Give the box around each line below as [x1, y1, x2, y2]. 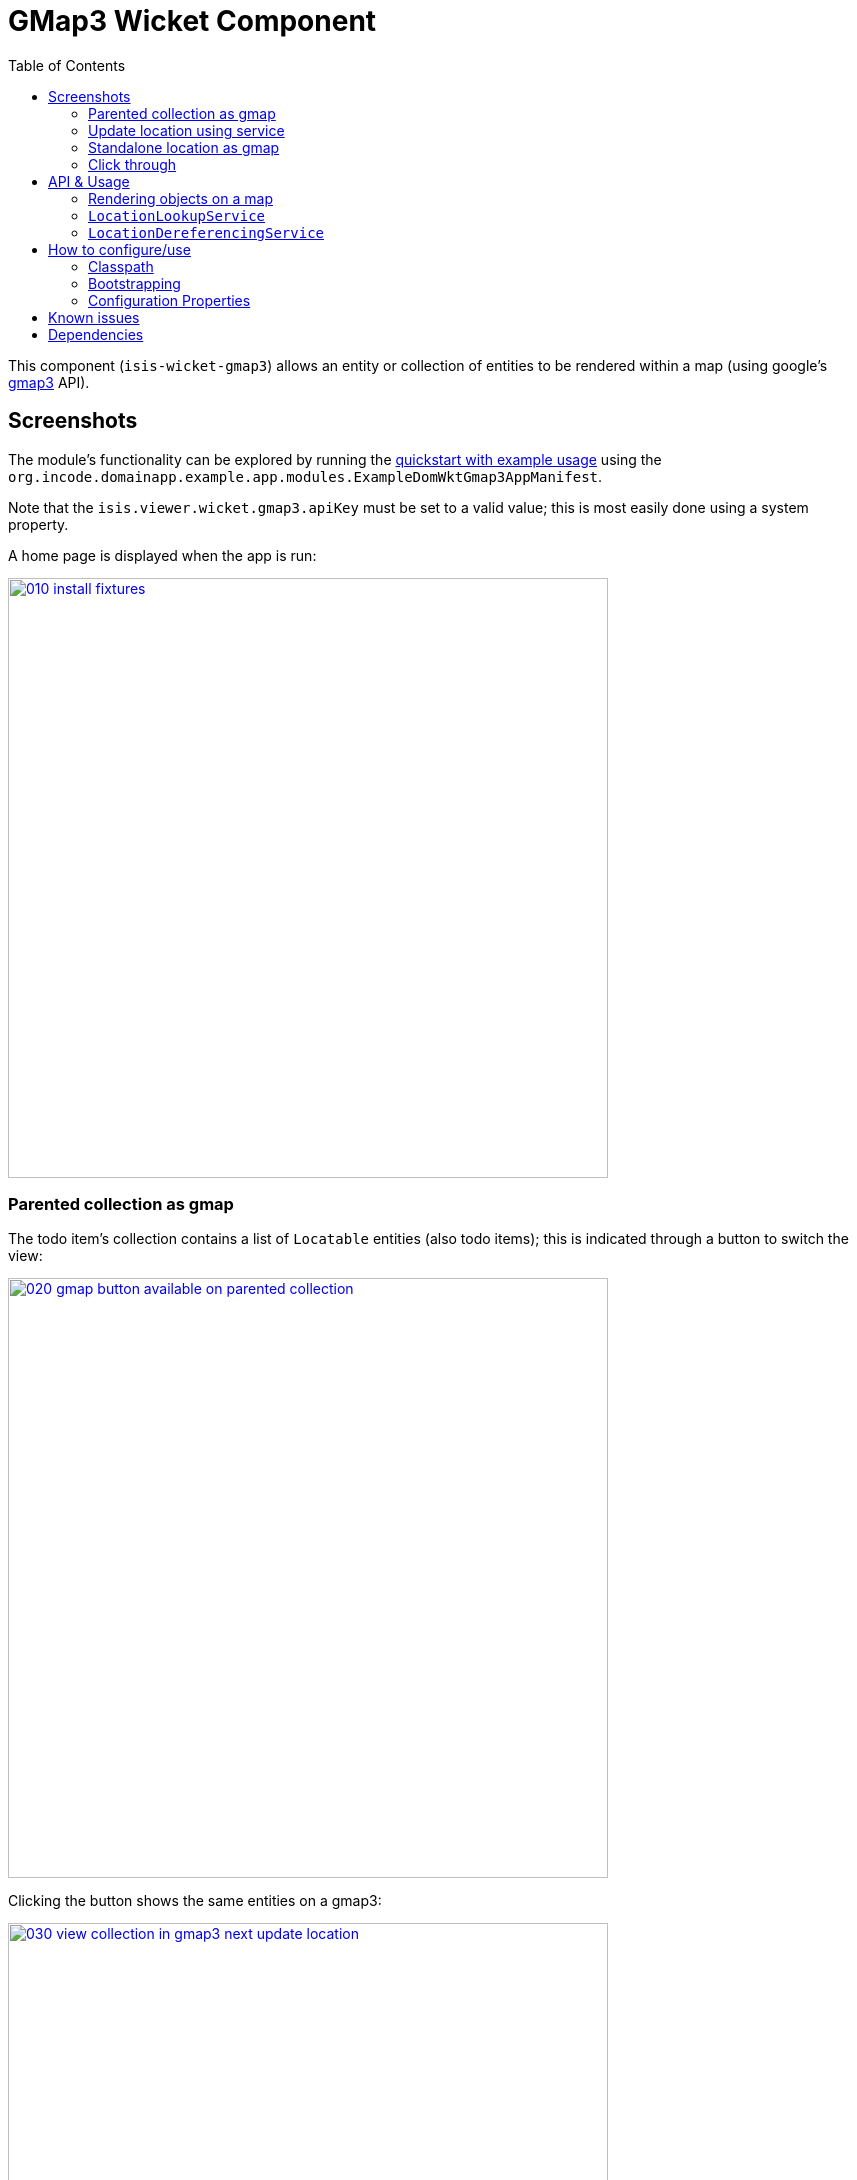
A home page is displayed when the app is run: [8, 546, 317, 564]
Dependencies [48, 325, 144, 343]
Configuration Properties [88, 291, 251, 309]
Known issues [48, 308, 140, 326]
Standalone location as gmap [88, 138, 280, 156]
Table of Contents [8, 56, 126, 74]
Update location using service [88, 121, 285, 139]
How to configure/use [48, 240, 191, 258]
